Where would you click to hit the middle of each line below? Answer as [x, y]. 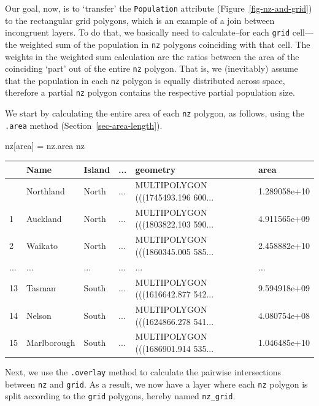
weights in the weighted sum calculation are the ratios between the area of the [152, 56]
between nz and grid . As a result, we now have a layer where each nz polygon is [156, 384]
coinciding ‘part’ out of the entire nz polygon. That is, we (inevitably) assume [152, 68]
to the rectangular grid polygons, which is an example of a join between [140, 20]
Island [97, 169]
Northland [46, 191]
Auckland [44, 218]
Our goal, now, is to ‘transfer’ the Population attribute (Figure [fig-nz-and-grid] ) [159, 8]
